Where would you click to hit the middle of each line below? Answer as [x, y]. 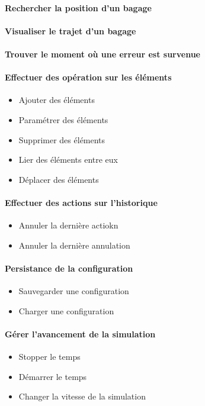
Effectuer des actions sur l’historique [81, 202]
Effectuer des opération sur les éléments [88, 77]
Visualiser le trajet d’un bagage [71, 30]
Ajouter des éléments [57, 100]
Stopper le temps [49, 357]
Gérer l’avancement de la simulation [80, 333]
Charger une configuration [66, 310]
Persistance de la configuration [69, 268]
